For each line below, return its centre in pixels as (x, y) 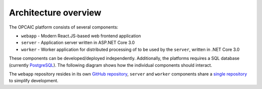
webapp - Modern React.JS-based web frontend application (81, 36)
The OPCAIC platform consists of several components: (64, 27)
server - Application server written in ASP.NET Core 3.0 (78, 43)
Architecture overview (55, 13)
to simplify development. (34, 81)
